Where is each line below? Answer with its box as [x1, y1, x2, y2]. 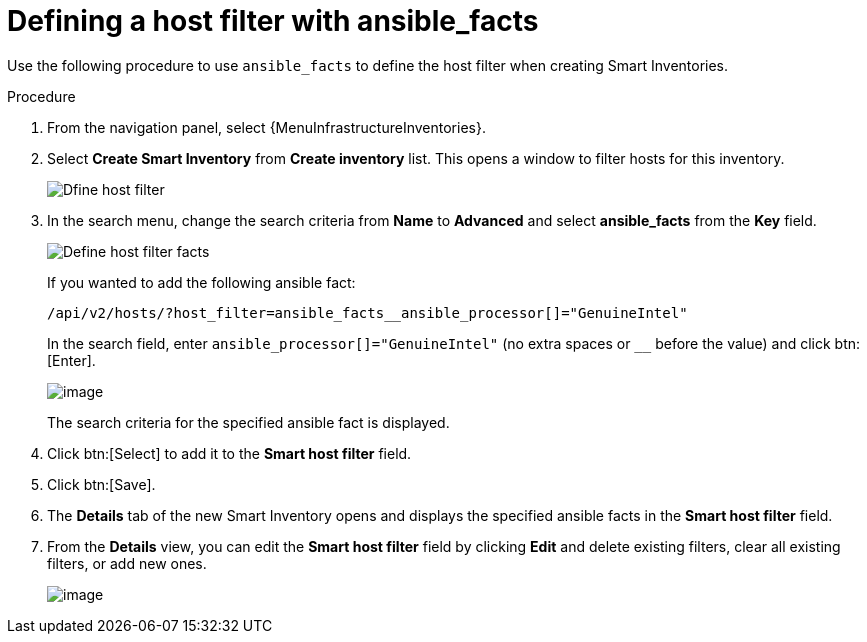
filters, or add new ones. [47, 554, 207, 572]
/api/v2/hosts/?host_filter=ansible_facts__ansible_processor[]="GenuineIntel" [47, 304, 688, 321]
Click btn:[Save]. [47, 475, 156, 493]
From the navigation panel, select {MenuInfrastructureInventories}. [47, 118, 486, 136]
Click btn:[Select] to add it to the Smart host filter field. [47, 444, 412, 462]
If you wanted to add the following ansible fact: [47, 273, 356, 291]
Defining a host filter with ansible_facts [7, 4, 539, 38]
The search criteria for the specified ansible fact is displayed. [47, 413, 450, 431]
